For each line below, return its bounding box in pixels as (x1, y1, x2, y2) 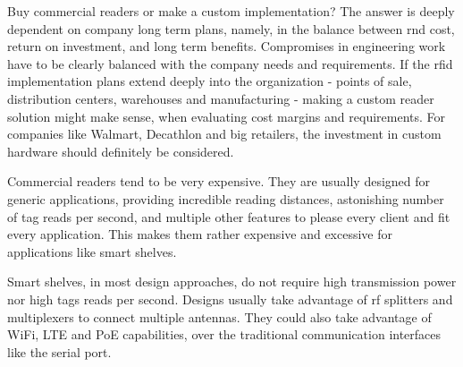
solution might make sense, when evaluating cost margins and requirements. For (7, 107, 446, 125)
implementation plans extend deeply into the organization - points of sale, (7, 72, 412, 90)
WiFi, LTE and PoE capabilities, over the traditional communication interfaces (7, 325, 442, 344)
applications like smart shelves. (7, 242, 177, 260)
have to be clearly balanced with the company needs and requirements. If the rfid (7, 54, 453, 73)
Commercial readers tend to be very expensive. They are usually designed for (7, 172, 431, 191)
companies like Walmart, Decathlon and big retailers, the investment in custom (7, 124, 442, 143)
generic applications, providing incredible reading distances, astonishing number (7, 189, 444, 208)
